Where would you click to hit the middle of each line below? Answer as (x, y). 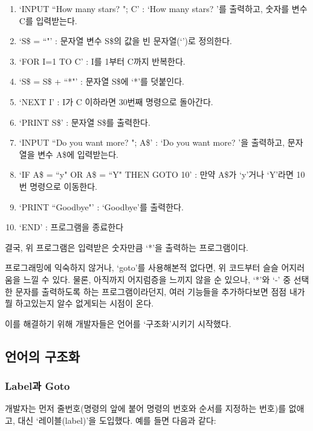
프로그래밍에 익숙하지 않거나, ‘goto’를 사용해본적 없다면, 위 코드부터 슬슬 (142, 267)
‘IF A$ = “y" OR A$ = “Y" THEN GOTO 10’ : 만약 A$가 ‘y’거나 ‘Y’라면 (156, 174)
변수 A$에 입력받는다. (78, 154)
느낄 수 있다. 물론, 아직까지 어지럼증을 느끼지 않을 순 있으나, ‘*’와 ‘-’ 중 (157, 279)
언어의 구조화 (42, 356)
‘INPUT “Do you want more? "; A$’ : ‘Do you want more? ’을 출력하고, (152, 142)
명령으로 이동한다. (63, 186)
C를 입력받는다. (48, 20)
